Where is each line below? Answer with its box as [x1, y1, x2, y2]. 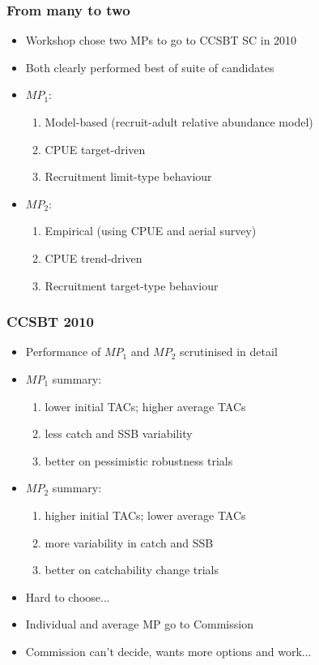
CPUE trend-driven [45, 249, 142, 266]
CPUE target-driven [45, 140, 146, 157]
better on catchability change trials [45, 561, 219, 578]
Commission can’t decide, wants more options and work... [25, 642, 312, 659]
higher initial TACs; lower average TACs [45, 506, 246, 523]
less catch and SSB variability [45, 425, 193, 442]
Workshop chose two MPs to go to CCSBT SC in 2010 [25, 32, 297, 49]
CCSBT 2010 [6, 311, 95, 332]
